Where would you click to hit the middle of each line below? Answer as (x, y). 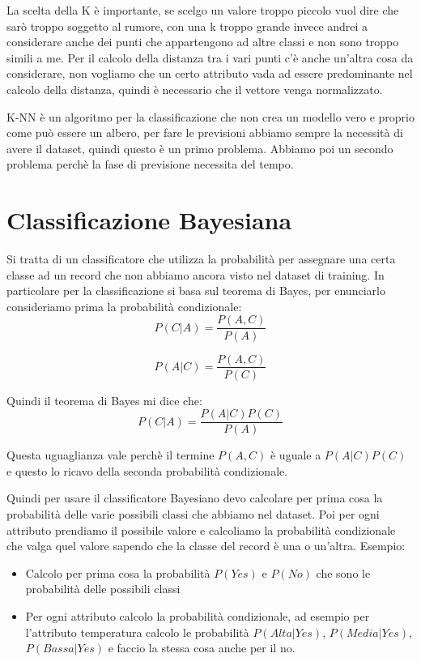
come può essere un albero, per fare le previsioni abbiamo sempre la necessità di (205, 132)
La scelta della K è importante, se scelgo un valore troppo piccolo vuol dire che (203, 10)
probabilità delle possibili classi (103, 589)
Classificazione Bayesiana (149, 220)
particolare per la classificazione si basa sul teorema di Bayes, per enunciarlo (196, 290)
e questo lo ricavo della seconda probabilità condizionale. (147, 470)
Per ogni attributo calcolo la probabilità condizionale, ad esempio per (198, 615)
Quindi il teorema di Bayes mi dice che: (104, 400)
